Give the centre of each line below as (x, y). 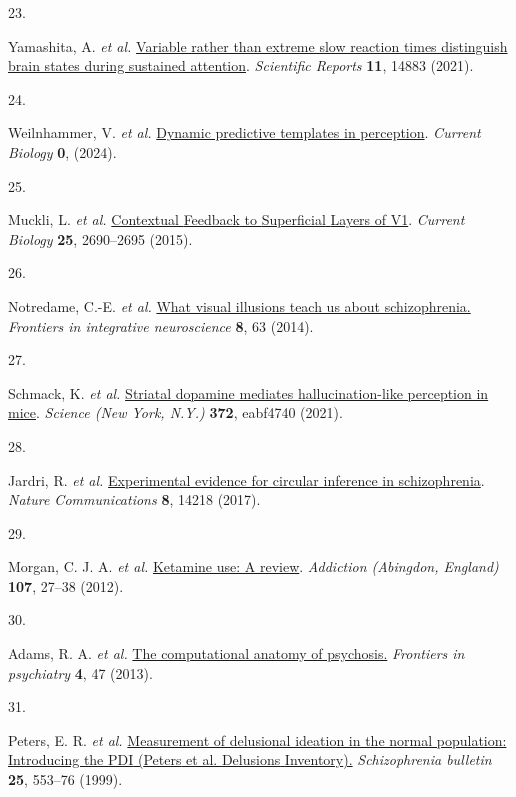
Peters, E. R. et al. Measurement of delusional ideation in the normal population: (257, 739)
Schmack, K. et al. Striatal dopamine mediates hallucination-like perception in (248, 392)
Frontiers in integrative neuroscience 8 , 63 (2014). (161, 325)
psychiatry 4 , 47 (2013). (80, 672)
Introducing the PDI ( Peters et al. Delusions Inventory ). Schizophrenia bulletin (250, 759)
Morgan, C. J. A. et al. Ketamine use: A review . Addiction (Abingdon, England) (253, 566)
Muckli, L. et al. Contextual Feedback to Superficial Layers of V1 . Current (236, 219)
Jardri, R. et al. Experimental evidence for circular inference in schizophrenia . (246, 479)
